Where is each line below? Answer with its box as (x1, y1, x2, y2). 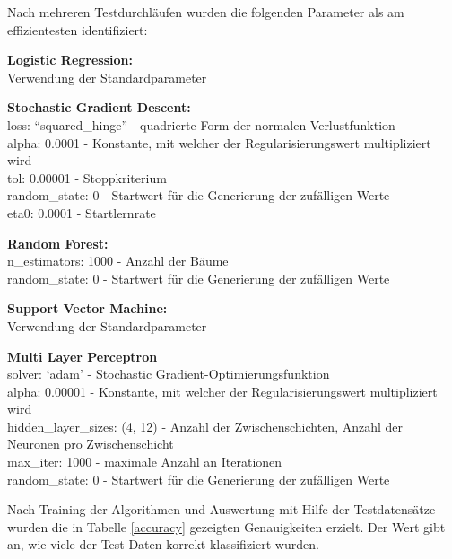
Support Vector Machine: (7, 299, 168, 318)
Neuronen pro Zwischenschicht (7, 434, 174, 453)
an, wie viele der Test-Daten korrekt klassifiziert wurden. (7, 535, 319, 554)
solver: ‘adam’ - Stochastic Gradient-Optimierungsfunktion (7, 364, 330, 383)
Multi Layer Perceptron (7, 346, 158, 365)
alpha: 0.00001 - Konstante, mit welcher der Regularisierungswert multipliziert (7, 381, 438, 400)
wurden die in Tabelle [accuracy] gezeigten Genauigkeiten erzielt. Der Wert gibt (7, 517, 446, 536)
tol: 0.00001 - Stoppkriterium (7, 168, 167, 187)
